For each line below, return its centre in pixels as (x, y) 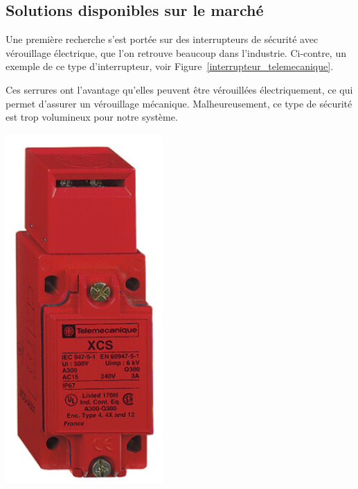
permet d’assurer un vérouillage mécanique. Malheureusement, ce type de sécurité (179, 103)
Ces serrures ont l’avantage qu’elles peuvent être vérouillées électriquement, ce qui (179, 89)
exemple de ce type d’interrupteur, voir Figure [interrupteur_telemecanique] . (170, 66)
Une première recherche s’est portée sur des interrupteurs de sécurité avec (162, 39)
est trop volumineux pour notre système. (92, 117)
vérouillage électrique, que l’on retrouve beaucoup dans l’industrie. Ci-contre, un (176, 52)
